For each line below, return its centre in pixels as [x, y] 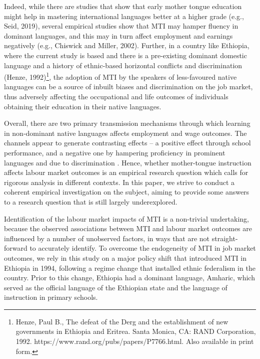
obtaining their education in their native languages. [83, 106]
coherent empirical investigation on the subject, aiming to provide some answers [127, 192]
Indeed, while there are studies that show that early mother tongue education [123, 6]
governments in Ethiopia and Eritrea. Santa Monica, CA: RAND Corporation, [136, 331]
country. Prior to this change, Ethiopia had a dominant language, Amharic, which [129, 278]
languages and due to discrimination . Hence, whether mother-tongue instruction [128, 162]
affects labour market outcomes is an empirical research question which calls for [126, 172]
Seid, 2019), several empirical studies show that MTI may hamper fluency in [121, 26]
